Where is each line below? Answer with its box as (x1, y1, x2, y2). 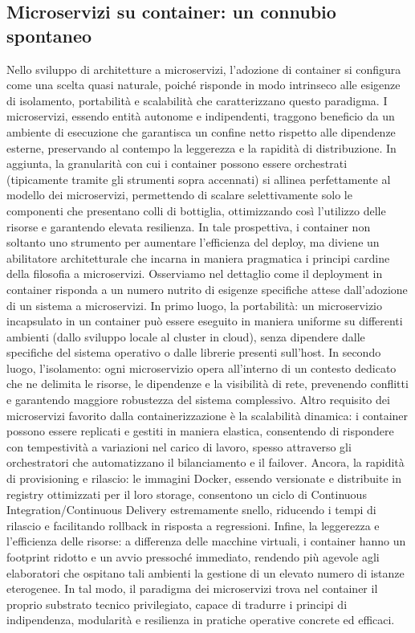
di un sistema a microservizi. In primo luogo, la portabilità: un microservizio (6, 296, 383, 313)
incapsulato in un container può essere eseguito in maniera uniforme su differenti (6, 312, 403, 329)
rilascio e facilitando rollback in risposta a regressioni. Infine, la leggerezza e (6, 517, 380, 533)
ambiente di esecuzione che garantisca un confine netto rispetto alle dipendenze (6, 123, 396, 140)
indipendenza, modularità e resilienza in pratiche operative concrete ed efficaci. (6, 611, 395, 628)
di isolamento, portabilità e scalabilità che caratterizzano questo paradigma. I (6, 92, 388, 108)
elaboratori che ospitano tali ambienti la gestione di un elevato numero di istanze (6, 564, 405, 581)
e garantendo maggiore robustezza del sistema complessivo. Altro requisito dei (6, 391, 390, 408)
